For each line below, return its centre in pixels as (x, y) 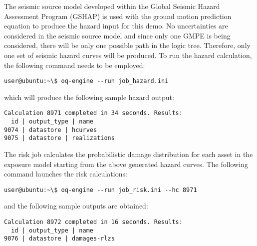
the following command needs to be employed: (75, 65)
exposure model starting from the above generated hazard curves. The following (126, 164)
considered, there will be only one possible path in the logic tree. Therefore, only (127, 45)
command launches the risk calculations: (66, 174)
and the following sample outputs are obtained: (76, 206)
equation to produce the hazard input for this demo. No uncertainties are (116, 26)
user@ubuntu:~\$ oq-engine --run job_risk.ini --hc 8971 (101, 190)
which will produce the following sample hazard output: (89, 97)
